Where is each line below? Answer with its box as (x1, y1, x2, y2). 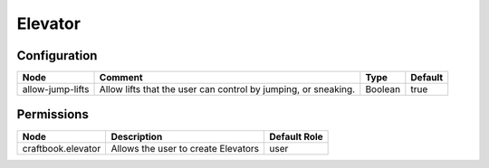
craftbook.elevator (22, 142, 101, 154)
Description (110, 130, 163, 143)
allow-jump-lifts (22, 83, 90, 96)
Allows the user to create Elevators (110, 142, 260, 154)
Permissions (16, 107, 90, 122)
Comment (99, 71, 144, 84)
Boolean (365, 83, 401, 96)
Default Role (269, 130, 323, 143)
